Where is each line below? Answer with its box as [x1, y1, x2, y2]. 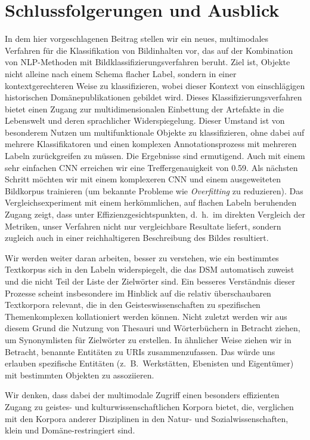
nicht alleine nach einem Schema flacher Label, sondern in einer [5, 67, 237, 80]
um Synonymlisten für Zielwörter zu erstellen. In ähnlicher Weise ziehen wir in [5, 333, 292, 346]
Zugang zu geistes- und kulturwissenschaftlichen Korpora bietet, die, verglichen [5, 400, 294, 412]
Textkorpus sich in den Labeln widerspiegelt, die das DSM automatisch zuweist [5, 263, 294, 276]
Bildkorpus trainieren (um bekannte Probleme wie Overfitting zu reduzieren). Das [5, 184, 303, 197]
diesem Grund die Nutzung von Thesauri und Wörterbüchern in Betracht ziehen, [5, 322, 300, 334]
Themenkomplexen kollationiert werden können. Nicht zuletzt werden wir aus [5, 310, 287, 322]
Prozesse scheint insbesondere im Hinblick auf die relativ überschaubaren [5, 286, 271, 299]
